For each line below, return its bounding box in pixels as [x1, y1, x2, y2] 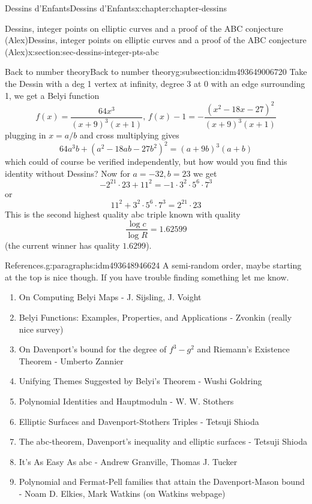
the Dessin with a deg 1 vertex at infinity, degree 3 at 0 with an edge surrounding [5, 77, 305, 89]
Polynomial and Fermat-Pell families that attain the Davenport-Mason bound [19, 475, 305, 488]
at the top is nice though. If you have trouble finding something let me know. [5, 270, 289, 283]
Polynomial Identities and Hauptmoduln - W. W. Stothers [19, 394, 234, 407]
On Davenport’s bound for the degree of [19, 343, 167, 355]
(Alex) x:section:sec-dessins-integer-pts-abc [5, 45, 159, 58]
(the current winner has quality [5, 239, 120, 251]
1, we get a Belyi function [5, 89, 100, 101]
